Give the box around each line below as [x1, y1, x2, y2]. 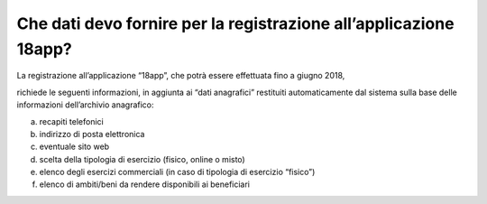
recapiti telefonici [39, 116, 104, 126]
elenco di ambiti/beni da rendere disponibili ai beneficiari [39, 179, 251, 190]
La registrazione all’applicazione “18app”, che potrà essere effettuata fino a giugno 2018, [16, 70, 345, 81]
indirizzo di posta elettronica [39, 128, 145, 139]
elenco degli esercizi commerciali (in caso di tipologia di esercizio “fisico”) [39, 167, 316, 178]
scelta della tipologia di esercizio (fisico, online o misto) [39, 153, 245, 164]
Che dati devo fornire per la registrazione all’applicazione [16, 14, 455, 33]
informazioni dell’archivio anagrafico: [16, 99, 154, 110]
